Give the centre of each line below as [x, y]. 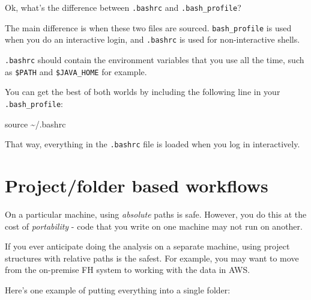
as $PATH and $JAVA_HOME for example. [76, 71]
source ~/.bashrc [35, 124]
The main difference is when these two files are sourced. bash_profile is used [148, 27]
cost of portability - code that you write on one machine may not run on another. [154, 226]
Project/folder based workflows [137, 185]
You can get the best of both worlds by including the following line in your [143, 92]
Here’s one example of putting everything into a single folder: [118, 289]
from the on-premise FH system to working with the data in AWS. [128, 270]
